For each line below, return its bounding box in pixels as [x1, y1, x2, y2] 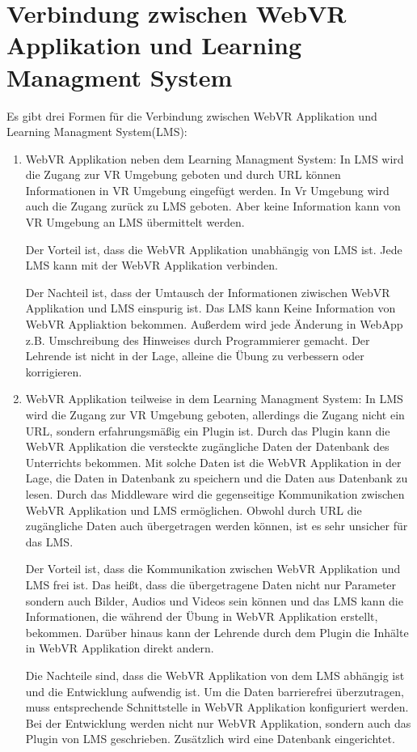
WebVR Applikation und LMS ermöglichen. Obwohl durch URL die [25, 501, 362, 518]
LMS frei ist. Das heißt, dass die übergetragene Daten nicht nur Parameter [25, 576, 397, 593]
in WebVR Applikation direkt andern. [25, 639, 214, 656]
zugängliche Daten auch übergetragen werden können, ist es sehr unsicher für [25, 517, 408, 534]
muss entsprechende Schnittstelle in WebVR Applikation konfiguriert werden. [25, 699, 409, 716]
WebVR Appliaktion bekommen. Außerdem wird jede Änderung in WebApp [25, 316, 403, 333]
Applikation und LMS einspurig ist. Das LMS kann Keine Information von [25, 300, 396, 317]
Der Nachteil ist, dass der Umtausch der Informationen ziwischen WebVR [25, 283, 390, 300]
